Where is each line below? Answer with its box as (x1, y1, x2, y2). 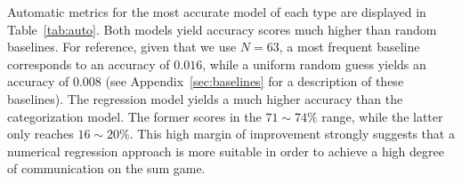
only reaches (7, 124, 74, 143)
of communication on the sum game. (7, 159, 206, 178)
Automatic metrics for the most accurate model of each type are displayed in (7, 3, 426, 20)
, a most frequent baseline (279, 37, 420, 56)
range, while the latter (321, 107, 443, 125)
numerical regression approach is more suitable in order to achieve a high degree (7, 141, 444, 160)
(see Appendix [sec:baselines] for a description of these (105, 72, 404, 91)
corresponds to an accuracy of (7, 54, 170, 73)
